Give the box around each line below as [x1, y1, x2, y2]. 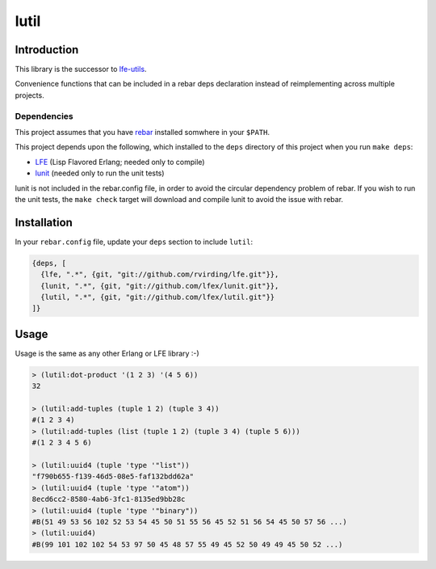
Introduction [15, 43, 79, 57]
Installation [15, 215, 73, 230]
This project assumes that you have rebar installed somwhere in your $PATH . [15, 127, 270, 137]
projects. [15, 90, 44, 100]
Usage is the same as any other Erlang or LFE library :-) [15, 348, 199, 358]
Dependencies [15, 110, 74, 121]
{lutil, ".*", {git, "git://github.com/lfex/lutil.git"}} [40, 293, 275, 301]
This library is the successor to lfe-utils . [15, 65, 147, 74]
